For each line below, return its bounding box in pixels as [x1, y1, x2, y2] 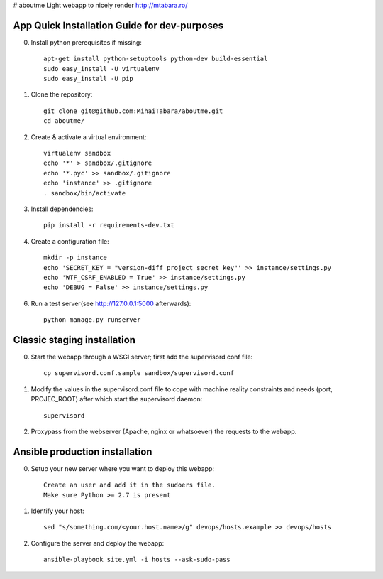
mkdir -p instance [43, 254, 108, 262]
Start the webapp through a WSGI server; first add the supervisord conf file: [30, 352, 253, 362]
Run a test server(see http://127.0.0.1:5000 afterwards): [30, 299, 191, 308]
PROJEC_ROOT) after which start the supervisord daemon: [30, 395, 203, 404]
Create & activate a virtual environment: [30, 132, 147, 141]
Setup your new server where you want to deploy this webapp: [30, 464, 215, 472]
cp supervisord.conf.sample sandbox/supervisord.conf [43, 369, 234, 377]
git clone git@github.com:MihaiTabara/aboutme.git [43, 107, 223, 115]
